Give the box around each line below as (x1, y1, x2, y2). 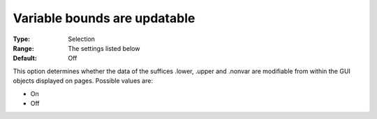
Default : (13, 54, 38, 63)
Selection (68, 35, 96, 43)
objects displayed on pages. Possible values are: (13, 77, 154, 85)
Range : (13, 44, 34, 52)
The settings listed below (68, 44, 140, 52)
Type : (13, 35, 31, 43)
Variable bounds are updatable (13, 10, 195, 26)
